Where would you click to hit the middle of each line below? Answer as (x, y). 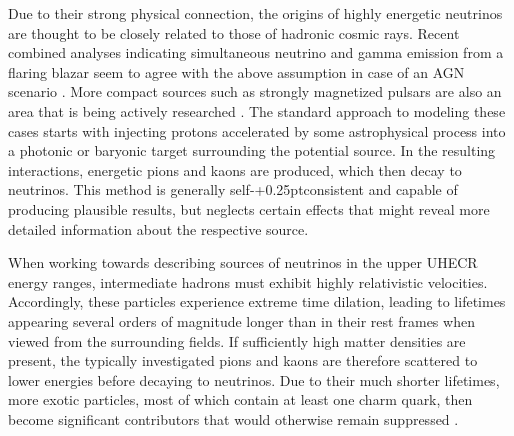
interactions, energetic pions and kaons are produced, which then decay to (235, 169)
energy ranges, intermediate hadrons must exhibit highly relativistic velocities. (248, 281)
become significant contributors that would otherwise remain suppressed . (233, 418)
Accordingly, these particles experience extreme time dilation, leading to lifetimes (257, 301)
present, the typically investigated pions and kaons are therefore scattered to (243, 360)
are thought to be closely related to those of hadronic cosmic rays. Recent (234, 32)
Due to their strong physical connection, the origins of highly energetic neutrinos (255, 13)
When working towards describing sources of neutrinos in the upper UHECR (243, 262)
